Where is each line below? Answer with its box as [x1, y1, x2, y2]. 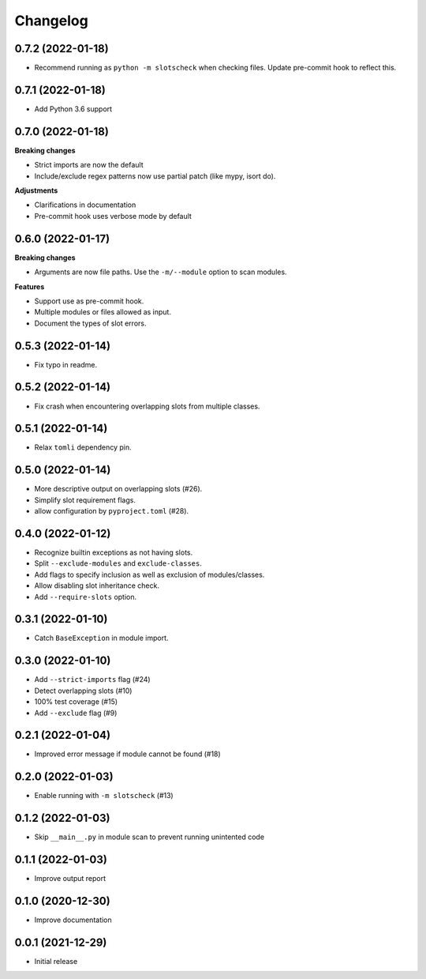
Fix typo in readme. [34, 360, 98, 369]
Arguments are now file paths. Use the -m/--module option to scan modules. [34, 267, 287, 277]
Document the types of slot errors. [34, 318, 147, 328]
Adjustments [14, 186, 58, 195]
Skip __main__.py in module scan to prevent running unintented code [34, 832, 264, 842]
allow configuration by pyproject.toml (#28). [34, 506, 189, 516]
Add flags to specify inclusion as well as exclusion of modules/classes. [34, 570, 265, 579]
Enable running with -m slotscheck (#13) [34, 791, 174, 800]
